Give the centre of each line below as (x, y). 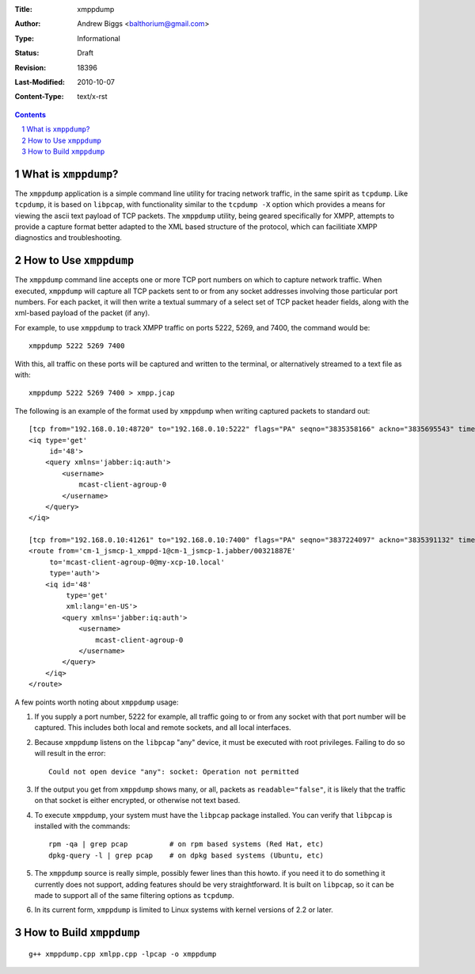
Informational (99, 38)
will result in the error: (70, 754)
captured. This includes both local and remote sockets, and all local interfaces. (163, 728)
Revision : (30, 67)
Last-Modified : (40, 82)
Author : (28, 24)
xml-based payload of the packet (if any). (82, 313)
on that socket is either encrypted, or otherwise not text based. (137, 800)
